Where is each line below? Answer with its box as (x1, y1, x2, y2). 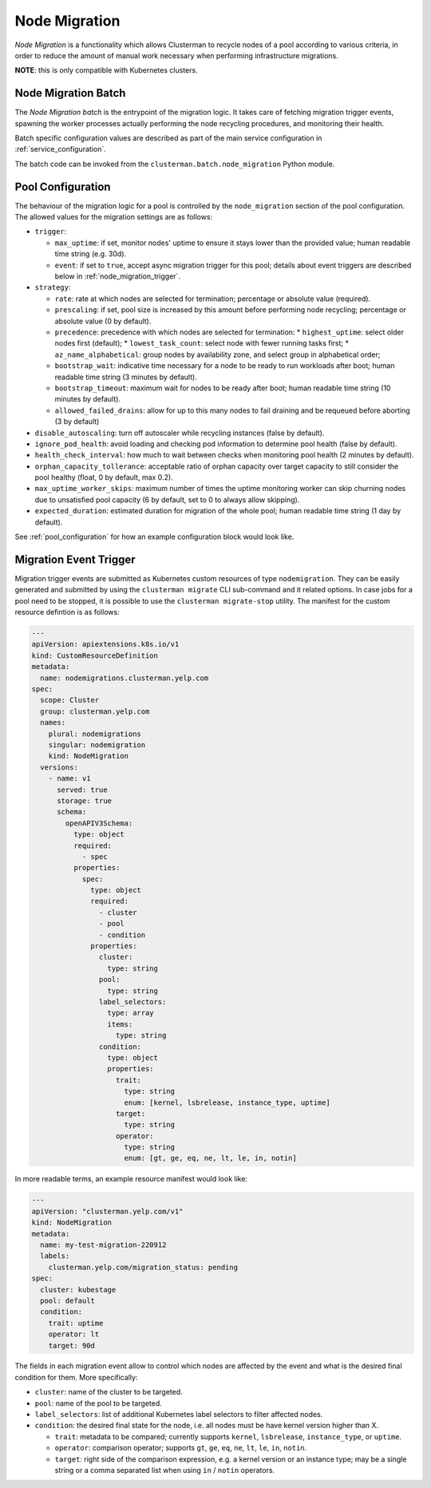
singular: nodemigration (48, 741, 146, 750)
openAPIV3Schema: (65, 818, 133, 828)
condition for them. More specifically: (14, 1372, 138, 1382)
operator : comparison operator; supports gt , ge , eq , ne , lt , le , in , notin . (54, 1443, 307, 1453)
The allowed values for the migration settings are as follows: (14, 212, 213, 222)
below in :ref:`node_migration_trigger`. (54, 271, 181, 281)
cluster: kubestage (40, 1285, 117, 1294)
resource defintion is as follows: (14, 607, 120, 617)
